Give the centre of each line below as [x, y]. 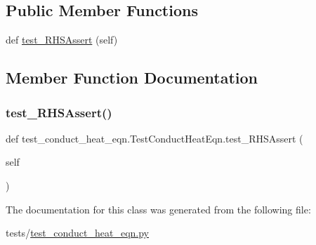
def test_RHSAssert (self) [62, 40]
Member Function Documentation [132, 78]
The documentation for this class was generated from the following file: [158, 209]
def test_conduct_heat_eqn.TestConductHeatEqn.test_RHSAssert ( [154, 138]
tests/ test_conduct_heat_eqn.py [78, 233]
